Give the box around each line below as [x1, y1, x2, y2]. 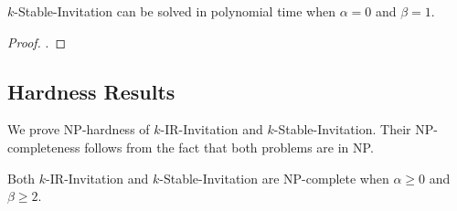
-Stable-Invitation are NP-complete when [159, 168, 389, 187]
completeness [7, 137, 80, 156]
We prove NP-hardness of [7, 120, 150, 139]
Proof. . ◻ [7, 32, 67, 51]
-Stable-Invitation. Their [273, 120, 411, 139]
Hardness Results [7, 77, 175, 105]
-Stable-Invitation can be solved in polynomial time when [14, 2, 335, 20]
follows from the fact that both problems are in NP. [84, 137, 374, 156]
